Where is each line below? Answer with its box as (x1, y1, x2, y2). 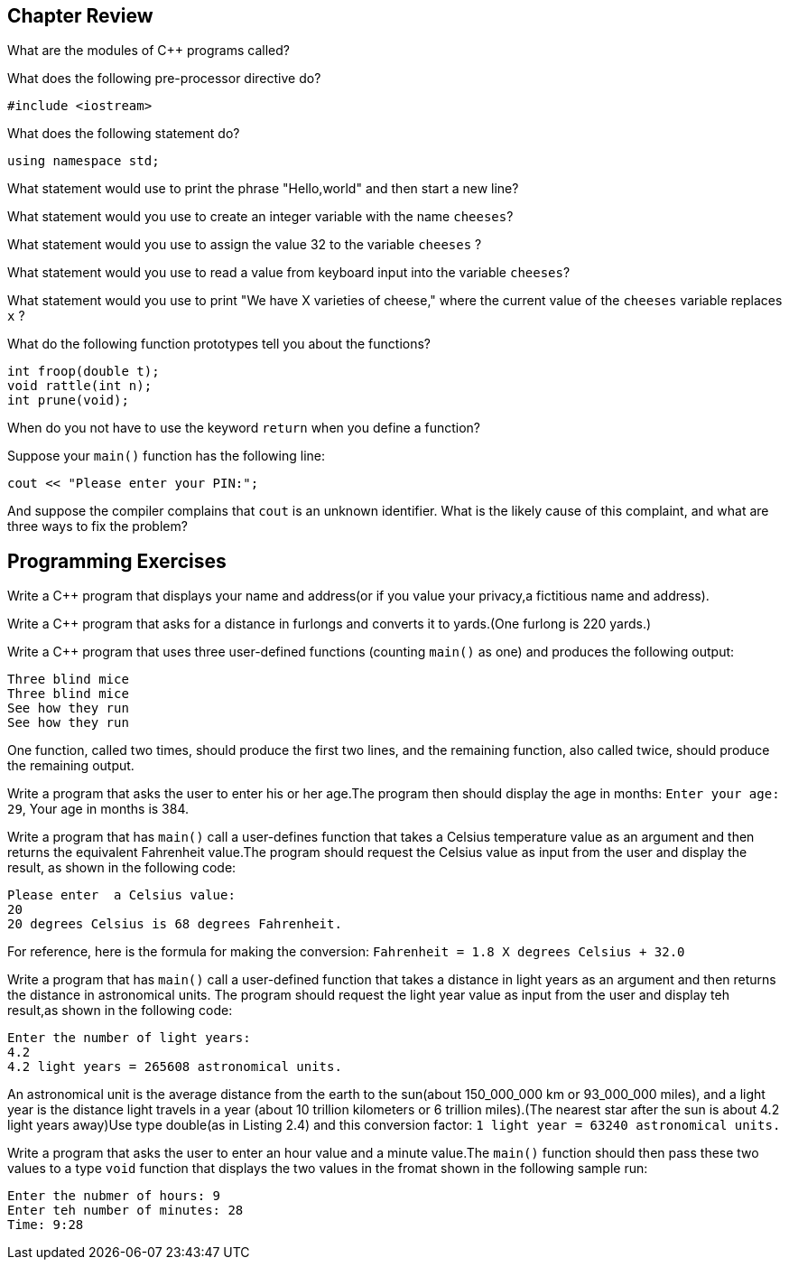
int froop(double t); (7, 364, 160, 379)
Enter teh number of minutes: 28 (7, 1203, 244, 1218)
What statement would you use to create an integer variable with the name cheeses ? (7, 209, 514, 225)
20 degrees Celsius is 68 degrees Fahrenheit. (7, 917, 342, 932)
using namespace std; (7, 154, 160, 169)
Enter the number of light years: (7, 1030, 251, 1046)
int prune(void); (7, 393, 129, 408)
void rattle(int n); (7, 378, 153, 394)
